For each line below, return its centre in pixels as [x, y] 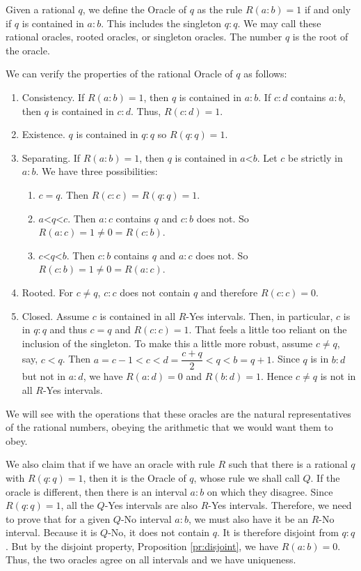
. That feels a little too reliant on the [268, 329]
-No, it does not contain [159, 532]
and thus [68, 329]
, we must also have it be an [249, 518]
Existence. [43, 134]
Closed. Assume [56, 315]
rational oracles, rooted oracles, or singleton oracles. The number [144, 37]
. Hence [276, 376]
